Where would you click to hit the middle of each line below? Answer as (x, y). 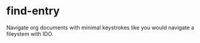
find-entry (33, 11)
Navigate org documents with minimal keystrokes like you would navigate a (100, 27)
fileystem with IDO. (30, 33)
